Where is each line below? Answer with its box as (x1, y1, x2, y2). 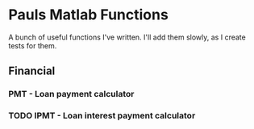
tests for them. (8, 40, 57, 50)
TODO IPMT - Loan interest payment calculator (8, 110, 196, 122)
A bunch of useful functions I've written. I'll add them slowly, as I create (8, 32, 246, 42)
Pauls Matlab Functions (8, 6, 169, 24)
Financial (8, 64, 56, 78)
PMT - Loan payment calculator (8, 89, 135, 100)
